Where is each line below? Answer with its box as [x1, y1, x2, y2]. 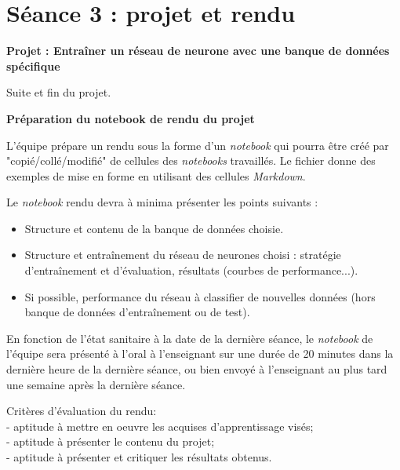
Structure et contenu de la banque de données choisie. [24, 220, 284, 236]
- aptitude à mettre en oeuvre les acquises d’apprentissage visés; [6, 417, 314, 434]
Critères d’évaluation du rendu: [6, 403, 157, 419]
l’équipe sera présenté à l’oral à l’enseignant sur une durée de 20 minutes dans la [6, 345, 394, 362]
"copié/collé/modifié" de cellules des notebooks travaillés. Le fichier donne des [6, 152, 376, 169]
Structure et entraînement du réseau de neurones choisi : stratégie [24, 246, 341, 263]
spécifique [6, 57, 60, 74]
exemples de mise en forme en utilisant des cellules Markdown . [6, 167, 306, 184]
